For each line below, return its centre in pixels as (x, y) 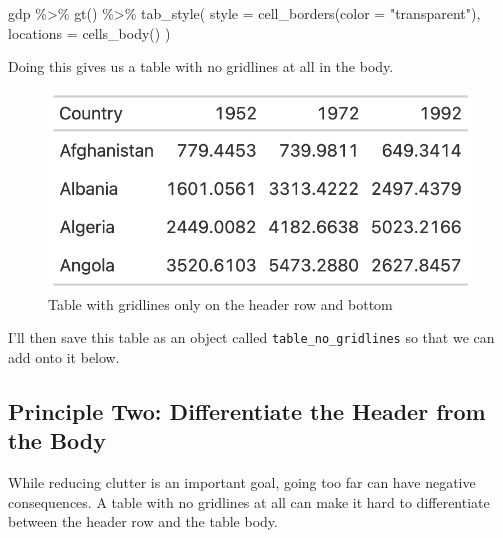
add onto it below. (64, 357)
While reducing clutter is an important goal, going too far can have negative (242, 482)
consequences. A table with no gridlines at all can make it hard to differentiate (249, 501)
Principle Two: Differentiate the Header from (247, 411)
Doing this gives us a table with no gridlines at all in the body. (201, 66)
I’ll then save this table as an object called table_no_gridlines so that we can (251, 337)
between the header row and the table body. (143, 521)
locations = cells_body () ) (89, 32)
